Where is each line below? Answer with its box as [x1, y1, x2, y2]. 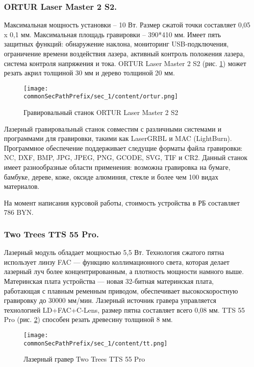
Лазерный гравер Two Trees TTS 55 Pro [24, 354, 145, 364]
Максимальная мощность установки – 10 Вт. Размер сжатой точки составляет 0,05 [4, 20, 251, 30]
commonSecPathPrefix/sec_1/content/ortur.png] [24, 93, 178, 100]
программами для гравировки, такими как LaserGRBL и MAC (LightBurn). [4, 133, 232, 143]
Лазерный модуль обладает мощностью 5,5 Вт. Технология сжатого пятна [4, 247, 224, 257]
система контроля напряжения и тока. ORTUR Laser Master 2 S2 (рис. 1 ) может [4, 58, 247, 68]
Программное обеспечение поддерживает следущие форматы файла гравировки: [4, 142, 243, 153]
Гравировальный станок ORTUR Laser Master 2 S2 [24, 107, 178, 117]
